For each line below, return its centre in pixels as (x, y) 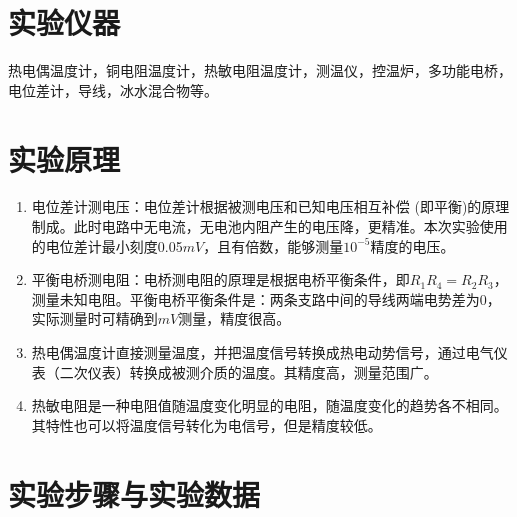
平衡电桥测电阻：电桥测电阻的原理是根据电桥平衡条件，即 (220, 279)
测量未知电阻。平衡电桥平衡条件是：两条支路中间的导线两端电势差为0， (266, 298)
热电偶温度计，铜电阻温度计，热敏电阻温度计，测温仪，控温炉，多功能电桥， (260, 70)
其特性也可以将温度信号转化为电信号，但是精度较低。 (206, 424)
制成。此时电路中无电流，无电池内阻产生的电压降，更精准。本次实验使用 (269, 226)
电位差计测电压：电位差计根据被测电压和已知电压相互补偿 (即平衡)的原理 (270, 206)
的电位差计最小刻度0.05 (107, 245)
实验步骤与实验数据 (134, 493)
